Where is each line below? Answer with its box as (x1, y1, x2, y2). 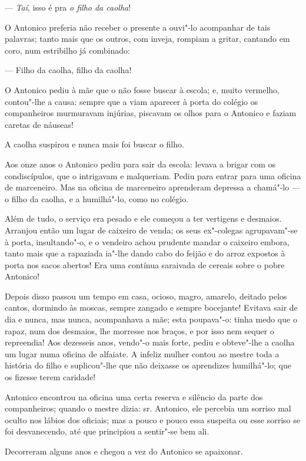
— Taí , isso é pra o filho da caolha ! (5, 1, 131, 13)
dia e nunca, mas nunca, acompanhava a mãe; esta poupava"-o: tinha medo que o (5, 313, 297, 325)
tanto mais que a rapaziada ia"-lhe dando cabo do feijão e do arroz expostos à (5, 247, 285, 259)
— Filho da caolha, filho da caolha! (5, 64, 132, 76)
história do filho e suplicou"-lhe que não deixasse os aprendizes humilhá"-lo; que (5, 359, 292, 371)
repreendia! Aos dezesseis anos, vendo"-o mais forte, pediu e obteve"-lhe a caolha (5, 336, 295, 348)
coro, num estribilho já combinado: (5, 44, 130, 56)
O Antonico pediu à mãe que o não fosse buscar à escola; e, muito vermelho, (5, 83, 280, 96)
